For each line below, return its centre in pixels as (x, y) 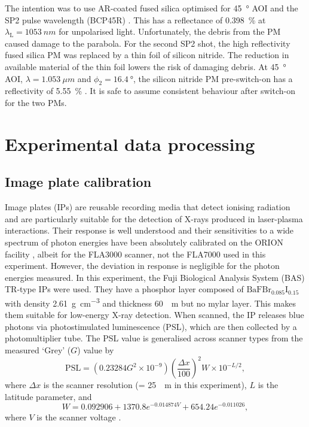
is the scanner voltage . (79, 417)
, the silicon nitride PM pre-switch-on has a (213, 78)
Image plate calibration (78, 182)
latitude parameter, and (48, 396)
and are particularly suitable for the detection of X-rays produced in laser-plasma (154, 218)
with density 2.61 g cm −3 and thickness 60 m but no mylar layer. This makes (151, 302)
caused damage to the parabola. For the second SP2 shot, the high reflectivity (148, 43)
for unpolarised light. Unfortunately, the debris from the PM (170, 31)
